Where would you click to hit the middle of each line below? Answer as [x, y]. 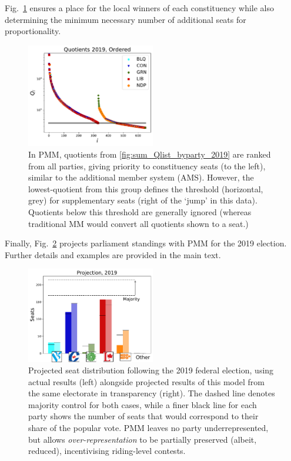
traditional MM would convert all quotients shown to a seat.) [138, 223]
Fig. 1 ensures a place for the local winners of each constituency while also [140, 8]
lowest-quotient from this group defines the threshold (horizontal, [146, 188]
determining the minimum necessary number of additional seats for [126, 19]
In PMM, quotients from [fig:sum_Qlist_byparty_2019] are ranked [150, 154]
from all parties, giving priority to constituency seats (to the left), [147, 166]
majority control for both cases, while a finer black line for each [143, 404]
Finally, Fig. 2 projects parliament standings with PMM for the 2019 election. [146, 243]
